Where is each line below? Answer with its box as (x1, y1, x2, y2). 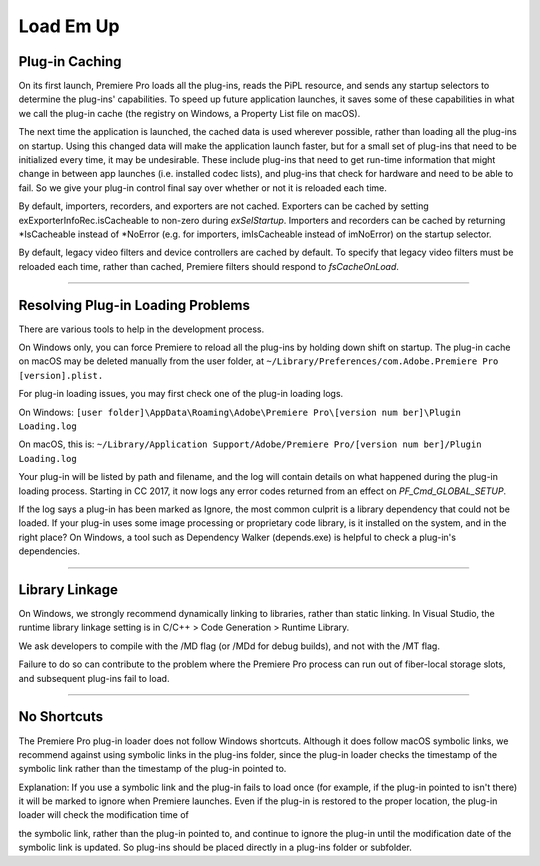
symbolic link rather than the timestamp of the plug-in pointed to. (18, 763, 287, 775)
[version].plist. (18, 370, 104, 381)
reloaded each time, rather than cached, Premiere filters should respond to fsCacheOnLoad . (18, 260, 400, 272)
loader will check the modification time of (18, 809, 189, 821)
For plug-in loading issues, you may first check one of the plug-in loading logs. (18, 388, 344, 400)
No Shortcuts (18, 708, 104, 725)
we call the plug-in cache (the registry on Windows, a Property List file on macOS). (18, 107, 361, 119)
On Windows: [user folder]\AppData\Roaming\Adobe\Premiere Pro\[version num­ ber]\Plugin (18, 406, 462, 418)
